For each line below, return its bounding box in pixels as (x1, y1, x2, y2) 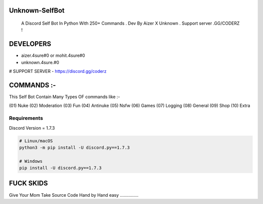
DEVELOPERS (9, 40, 51, 48)
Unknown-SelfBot (9, 6, 65, 15)
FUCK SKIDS (9, 179, 48, 187)
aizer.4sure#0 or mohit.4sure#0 (21, 52, 85, 58)
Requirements (9, 115, 43, 121)
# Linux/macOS (19, 138, 53, 143)
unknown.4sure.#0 (21, 59, 59, 65)
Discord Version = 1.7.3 (9, 125, 55, 131)
